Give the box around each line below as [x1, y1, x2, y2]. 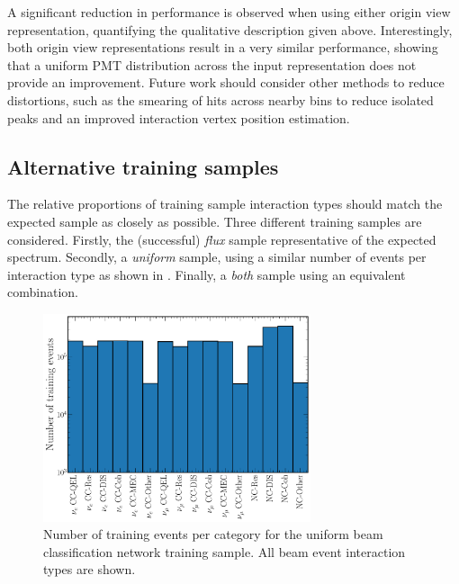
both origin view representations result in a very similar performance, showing [7, 38, 438, 57]
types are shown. [43, 560, 136, 579]
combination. [7, 283, 78, 301]
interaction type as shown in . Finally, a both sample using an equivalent [7, 265, 406, 283]
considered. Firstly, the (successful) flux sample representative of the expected [7, 229, 436, 248]
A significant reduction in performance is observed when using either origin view [7, 3, 451, 21]
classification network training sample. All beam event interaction [43, 542, 406, 561]
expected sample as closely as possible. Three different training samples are [7, 211, 422, 230]
